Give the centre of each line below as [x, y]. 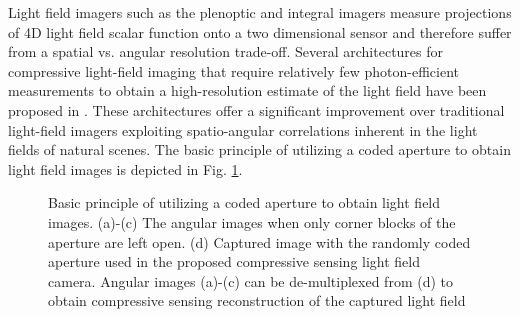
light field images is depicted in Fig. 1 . [125, 168]
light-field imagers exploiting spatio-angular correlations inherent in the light [243, 129]
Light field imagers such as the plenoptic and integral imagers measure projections [260, 12]
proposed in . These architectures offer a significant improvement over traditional [256, 109]
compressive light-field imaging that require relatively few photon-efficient [234, 70]
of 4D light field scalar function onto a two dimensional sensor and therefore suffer [260, 31]
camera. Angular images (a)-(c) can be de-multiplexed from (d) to [251, 280]
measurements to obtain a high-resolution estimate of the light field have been [247, 90]
